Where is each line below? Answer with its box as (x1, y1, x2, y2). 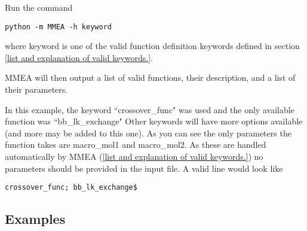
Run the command (5, 1, 73, 13)
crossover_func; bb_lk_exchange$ (5, 183, 137, 192)
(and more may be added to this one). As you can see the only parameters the (5, 126, 291, 139)
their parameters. (5, 83, 68, 96)
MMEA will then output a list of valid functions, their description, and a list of (5, 71, 296, 84)
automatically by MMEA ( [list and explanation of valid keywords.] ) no (5, 150, 263, 162)
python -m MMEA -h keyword (5, 22, 112, 31)
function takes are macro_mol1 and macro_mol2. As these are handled (5, 138, 266, 151)
